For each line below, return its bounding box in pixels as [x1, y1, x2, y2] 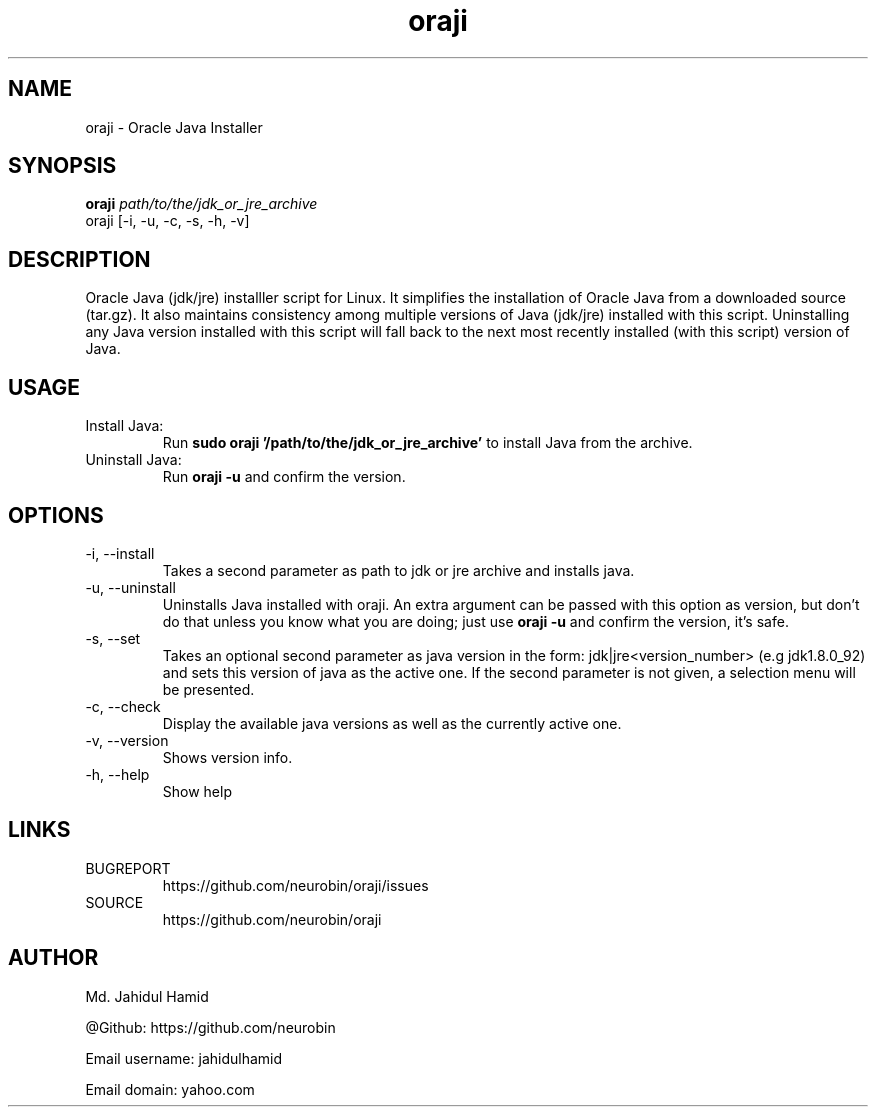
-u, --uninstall [85, 578, 176, 596]
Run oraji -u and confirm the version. [162, 468, 406, 486]
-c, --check [85, 697, 161, 715]
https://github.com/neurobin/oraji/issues [162, 876, 429, 894]
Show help [162, 782, 232, 800]
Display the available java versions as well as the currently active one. [162, 714, 622, 732]
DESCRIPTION [8, 246, 151, 272]
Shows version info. [162, 748, 293, 766]
